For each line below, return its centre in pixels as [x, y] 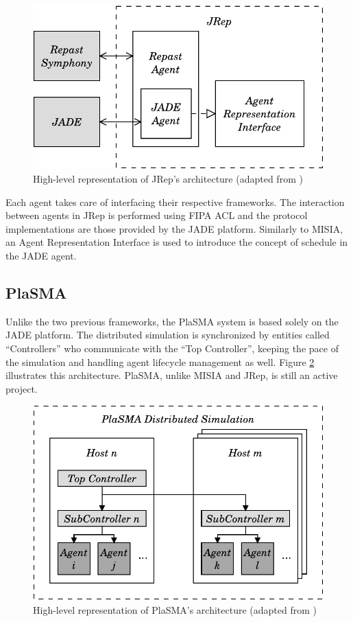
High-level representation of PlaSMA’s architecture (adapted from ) [175, 609]
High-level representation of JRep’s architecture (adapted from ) [168, 178]
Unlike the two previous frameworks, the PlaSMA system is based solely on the [172, 321]
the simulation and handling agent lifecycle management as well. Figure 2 [160, 361]
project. [22, 388]
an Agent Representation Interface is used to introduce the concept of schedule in [177, 242]
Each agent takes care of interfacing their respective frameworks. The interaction [175, 201]
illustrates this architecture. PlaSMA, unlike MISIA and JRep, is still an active [172, 375]
